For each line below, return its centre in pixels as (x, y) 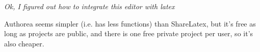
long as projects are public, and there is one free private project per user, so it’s (129, 33)
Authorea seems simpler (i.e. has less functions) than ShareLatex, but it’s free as (130, 23)
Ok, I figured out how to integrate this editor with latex (89, 6)
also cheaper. (24, 43)
